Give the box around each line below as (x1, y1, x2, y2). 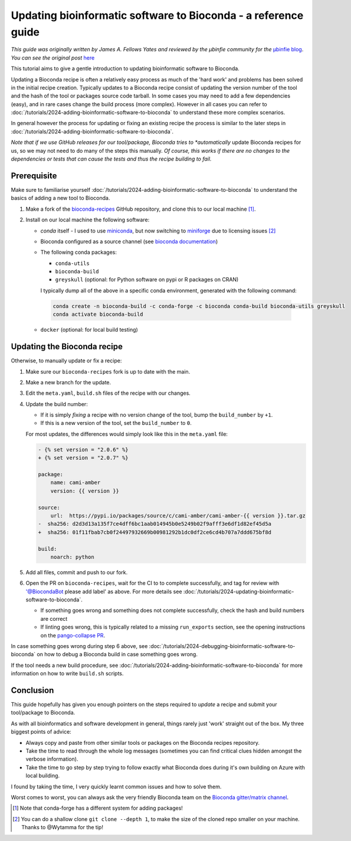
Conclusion (11, 685, 54, 695)
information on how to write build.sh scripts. (11, 670, 124, 677)
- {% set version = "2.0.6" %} (38, 446, 129, 453)
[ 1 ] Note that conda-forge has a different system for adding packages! (12, 804, 183, 811)
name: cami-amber (50, 479, 101, 486)
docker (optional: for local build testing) (40, 326, 138, 333)
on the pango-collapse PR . (40, 631, 106, 639)
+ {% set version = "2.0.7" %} (38, 454, 129, 462)
